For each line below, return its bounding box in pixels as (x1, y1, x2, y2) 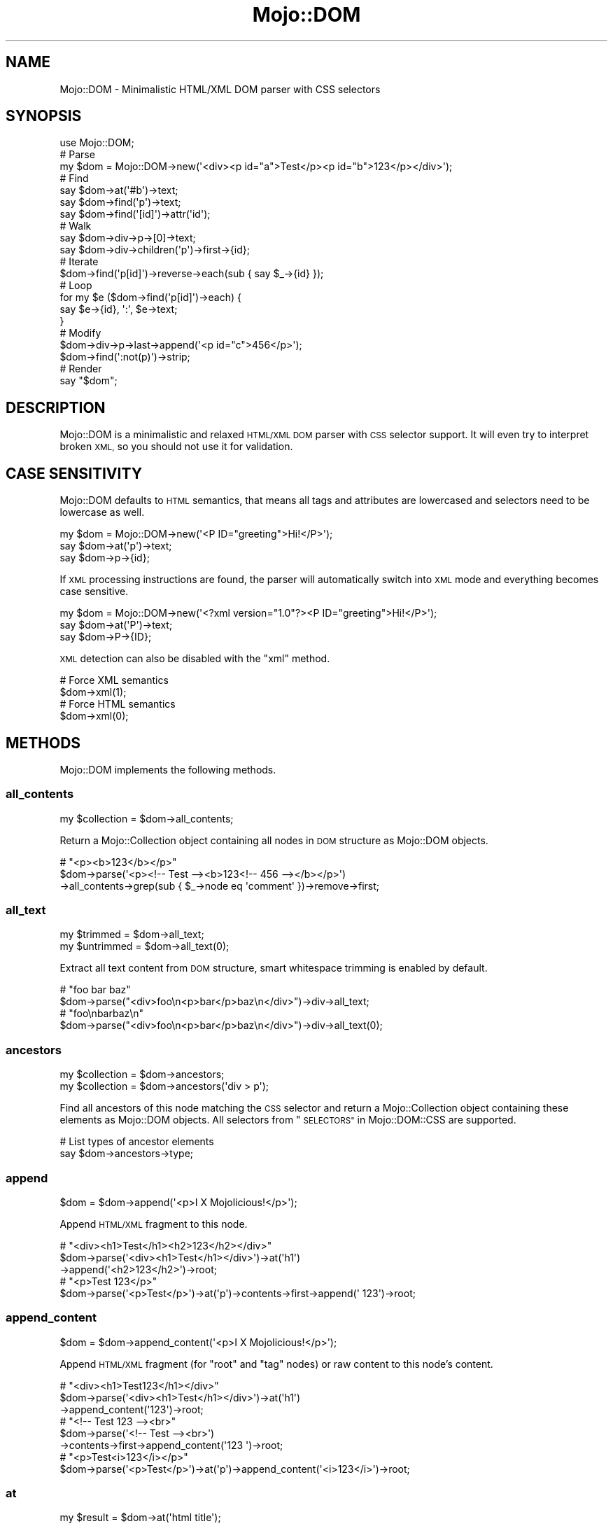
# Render (59, 363, 102, 375)
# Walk (59, 220, 92, 232)
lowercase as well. (59, 506, 145, 519)
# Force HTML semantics (59, 698, 176, 710)
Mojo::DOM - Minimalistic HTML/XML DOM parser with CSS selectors (59, 83, 381, 95)
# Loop (59, 279, 92, 292)
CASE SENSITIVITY (6, 464, 142, 482)
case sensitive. (59, 585, 129, 598)
